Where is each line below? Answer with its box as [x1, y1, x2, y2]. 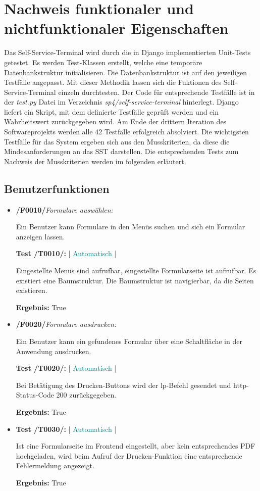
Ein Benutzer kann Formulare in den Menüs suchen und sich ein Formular [16, 221, 245, 232]
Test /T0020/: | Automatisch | [16, 363, 117, 373]
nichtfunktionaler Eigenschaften [4, 18, 229, 38]
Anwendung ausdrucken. [16, 346, 91, 356]
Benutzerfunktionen [4, 180, 110, 196]
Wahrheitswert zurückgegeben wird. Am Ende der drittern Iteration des [4, 116, 227, 127]
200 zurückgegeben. [56, 389, 117, 400]
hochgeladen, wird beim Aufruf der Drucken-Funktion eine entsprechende [16, 450, 242, 461]
